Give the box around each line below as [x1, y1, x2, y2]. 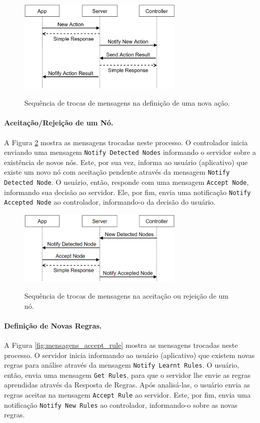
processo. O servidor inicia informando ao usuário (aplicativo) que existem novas [4, 349, 255, 360]
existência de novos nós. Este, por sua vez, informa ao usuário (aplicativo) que [4, 156, 248, 167]
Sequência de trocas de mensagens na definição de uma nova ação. [24, 97, 230, 108]
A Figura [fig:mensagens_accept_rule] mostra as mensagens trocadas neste [4, 339, 238, 350]
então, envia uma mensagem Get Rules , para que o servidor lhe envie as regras [4, 369, 251, 380]
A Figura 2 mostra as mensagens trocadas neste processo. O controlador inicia [4, 137, 248, 147]
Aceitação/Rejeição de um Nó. [4, 117, 114, 128]
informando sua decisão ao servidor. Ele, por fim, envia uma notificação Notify [4, 186, 251, 197]
